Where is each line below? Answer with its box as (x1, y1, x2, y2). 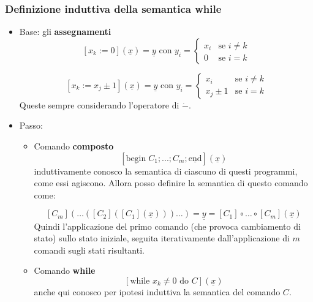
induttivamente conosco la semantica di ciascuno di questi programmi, (34, 164, 298, 177)
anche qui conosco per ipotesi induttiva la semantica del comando (34, 285, 281, 298)
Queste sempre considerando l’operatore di (19, 98, 179, 111)
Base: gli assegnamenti (19, 25, 111, 38)
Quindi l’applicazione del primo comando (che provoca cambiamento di (34, 219, 301, 232)
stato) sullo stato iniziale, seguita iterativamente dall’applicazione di (34, 232, 290, 244)
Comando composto (34, 140, 114, 152)
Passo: (19, 119, 43, 132)
